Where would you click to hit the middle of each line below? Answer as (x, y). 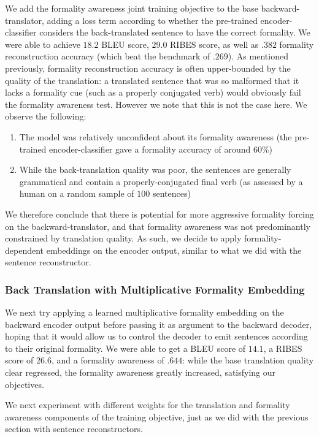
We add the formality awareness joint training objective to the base (132, 8)
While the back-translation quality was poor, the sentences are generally (155, 169)
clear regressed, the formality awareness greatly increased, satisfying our (140, 372)
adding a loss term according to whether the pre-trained (152, 20)
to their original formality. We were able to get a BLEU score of (125, 348)
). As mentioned (258, 56)
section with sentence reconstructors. (74, 429)
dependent (25, 250)
